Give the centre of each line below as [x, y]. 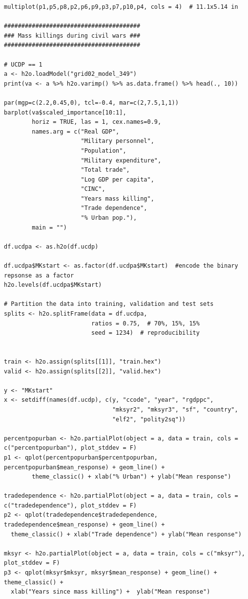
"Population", [103, 150]
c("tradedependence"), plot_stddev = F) [71, 505]
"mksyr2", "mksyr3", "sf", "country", [175, 409]
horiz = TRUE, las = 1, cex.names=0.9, [97, 122]
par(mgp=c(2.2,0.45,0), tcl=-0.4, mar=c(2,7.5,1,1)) [91, 103]
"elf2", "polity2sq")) [149, 419]
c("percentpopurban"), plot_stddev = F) [71, 448]
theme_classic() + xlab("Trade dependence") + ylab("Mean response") [126, 534]
